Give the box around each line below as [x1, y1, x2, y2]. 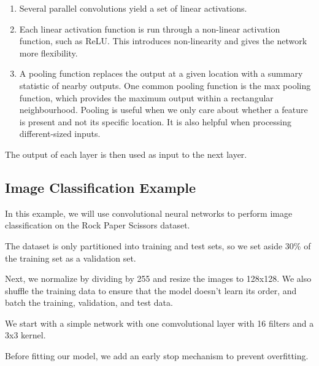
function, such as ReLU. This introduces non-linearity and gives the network [19, 34, 307, 47]
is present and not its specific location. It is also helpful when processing [19, 115, 292, 128]
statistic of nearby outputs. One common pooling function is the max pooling [19, 79, 311, 91]
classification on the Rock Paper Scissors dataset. [5, 219, 190, 232]
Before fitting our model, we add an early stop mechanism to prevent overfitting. [5, 349, 309, 362]
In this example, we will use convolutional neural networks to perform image [5, 206, 293, 219]
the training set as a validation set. [5, 251, 136, 264]
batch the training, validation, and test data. [5, 296, 173, 309]
